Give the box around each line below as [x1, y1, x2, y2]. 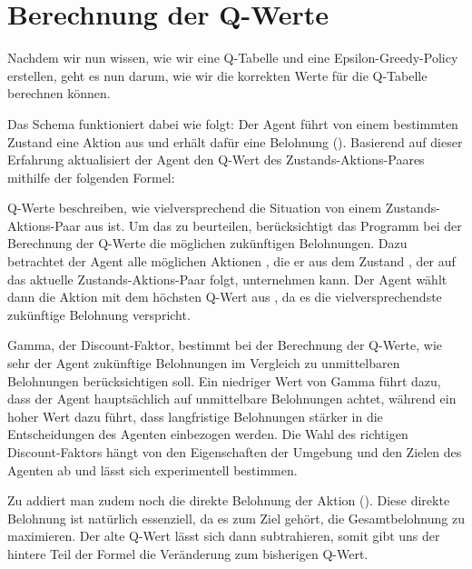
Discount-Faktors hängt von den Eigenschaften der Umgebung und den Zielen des [7, 443, 462, 461]
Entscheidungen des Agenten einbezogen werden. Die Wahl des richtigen [7, 424, 408, 444]
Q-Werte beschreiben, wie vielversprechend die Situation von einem [7, 198, 382, 217]
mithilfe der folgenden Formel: [7, 167, 175, 186]
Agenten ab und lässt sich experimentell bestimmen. [7, 460, 298, 479]
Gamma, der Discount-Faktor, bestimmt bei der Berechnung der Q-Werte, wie [7, 335, 442, 354]
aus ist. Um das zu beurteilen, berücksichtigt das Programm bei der [84, 215, 462, 235]
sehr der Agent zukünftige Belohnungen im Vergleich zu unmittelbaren [7, 354, 400, 373]
